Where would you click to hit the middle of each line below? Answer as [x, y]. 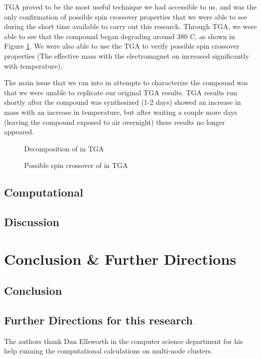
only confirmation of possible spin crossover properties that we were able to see [126, 16]
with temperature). [33, 65]
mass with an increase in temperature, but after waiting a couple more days [121, 112]
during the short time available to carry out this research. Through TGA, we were [130, 26]
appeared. [19, 132]
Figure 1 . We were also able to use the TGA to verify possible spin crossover [122, 46]
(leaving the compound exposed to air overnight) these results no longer [115, 122]
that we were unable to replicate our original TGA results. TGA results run [121, 92]
